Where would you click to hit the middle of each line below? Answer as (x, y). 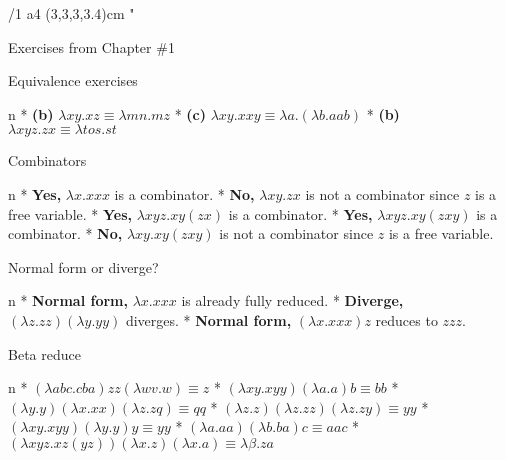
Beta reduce (44, 353)
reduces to (406, 319)
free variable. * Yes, (70, 213)
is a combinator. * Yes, (300, 213)
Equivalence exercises (73, 80)
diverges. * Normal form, (208, 319)
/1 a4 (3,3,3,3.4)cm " (71, 13)
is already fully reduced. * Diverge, (292, 300)
